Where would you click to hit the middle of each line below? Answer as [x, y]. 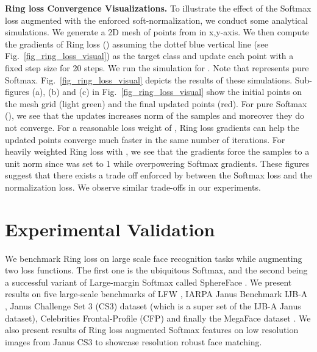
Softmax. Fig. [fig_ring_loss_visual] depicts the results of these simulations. [149, 79]
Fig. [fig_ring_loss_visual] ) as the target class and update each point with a [149, 56]
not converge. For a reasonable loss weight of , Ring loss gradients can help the [152, 127]
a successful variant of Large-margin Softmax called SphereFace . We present [148, 282]
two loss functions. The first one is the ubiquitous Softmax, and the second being [156, 270]
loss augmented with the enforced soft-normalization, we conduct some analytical [156, 20]
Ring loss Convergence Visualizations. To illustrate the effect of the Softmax [158, 8]
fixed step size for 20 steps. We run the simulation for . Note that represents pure [157, 67]
